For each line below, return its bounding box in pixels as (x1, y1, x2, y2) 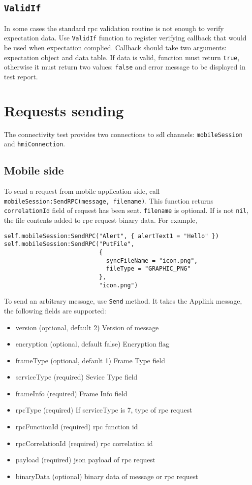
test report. (4, 71, 38, 81)
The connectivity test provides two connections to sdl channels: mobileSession (4, 129, 243, 139)
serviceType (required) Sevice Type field (15, 372, 137, 382)
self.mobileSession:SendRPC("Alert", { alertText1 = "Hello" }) (4, 232, 219, 240)
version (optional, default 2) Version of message (15, 322, 159, 332)
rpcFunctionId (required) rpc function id (15, 421, 138, 432)
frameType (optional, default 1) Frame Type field (15, 355, 165, 365)
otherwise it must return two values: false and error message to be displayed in (4, 62, 246, 72)
